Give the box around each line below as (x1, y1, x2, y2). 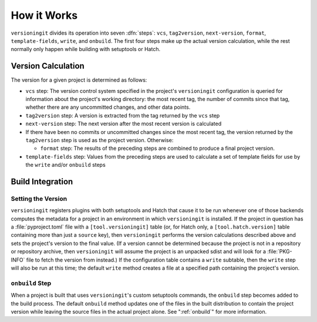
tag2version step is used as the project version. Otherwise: (25, 136, 174, 143)
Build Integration (11, 176, 73, 186)
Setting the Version (11, 194, 68, 203)
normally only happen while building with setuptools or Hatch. (11, 46, 161, 53)
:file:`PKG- (267, 248, 293, 255)
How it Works (11, 9, 78, 22)
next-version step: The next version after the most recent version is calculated (25, 120, 222, 128)
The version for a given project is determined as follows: (11, 76, 147, 83)
